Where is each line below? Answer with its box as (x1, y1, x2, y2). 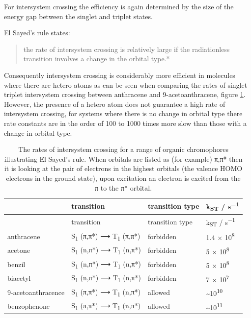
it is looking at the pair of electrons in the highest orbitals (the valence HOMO (4, 163, 243, 173)
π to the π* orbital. (95, 182, 152, 193)
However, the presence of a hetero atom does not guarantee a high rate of (4, 98, 225, 109)
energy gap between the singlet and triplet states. (4, 11, 153, 21)
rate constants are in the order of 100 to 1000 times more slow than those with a (4, 118, 247, 128)
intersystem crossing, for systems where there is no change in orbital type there (4, 108, 243, 119)
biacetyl (7, 273, 31, 283)
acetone (7, 245, 30, 255)
